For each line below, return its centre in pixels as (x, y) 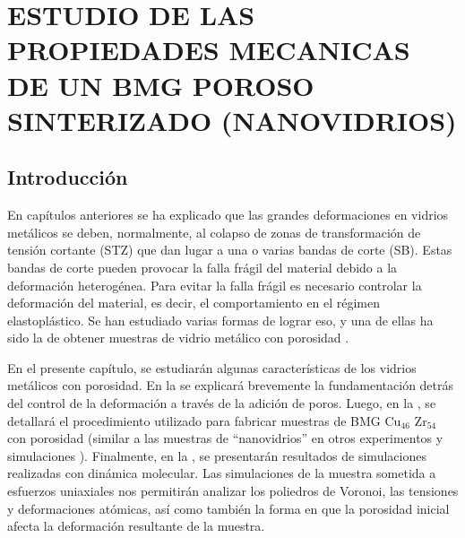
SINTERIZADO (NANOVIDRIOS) (232, 120)
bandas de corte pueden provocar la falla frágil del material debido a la (202, 267)
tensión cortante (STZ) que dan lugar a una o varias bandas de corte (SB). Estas (230, 250)
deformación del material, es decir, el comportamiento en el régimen (194, 303)
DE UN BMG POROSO (161, 85)
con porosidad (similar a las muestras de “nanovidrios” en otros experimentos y (225, 438)
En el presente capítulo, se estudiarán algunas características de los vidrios (212, 367)
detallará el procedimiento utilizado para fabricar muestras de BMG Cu (204, 420)
